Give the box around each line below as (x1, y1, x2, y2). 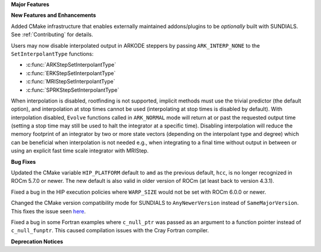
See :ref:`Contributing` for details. (11, 31, 93, 38)
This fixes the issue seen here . (11, 207, 86, 214)
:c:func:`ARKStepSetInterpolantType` (26, 61, 117, 69)
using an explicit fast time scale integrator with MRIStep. (11, 147, 149, 154)
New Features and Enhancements (11, 12, 96, 19)
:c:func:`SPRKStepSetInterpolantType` (26, 86, 119, 94)
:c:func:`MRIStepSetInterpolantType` (26, 78, 115, 85)
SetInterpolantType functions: (11, 50, 94, 57)
